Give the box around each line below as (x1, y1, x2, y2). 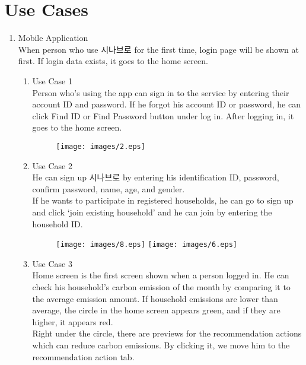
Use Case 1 (32, 74, 72, 87)
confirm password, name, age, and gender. (32, 182, 185, 195)
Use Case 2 (32, 159, 72, 172)
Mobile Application (18, 31, 88, 44)
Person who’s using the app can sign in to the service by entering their (32, 86, 289, 99)
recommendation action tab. (32, 350, 135, 363)
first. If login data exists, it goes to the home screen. (18, 55, 208, 67)
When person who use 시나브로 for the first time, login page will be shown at (18, 43, 299, 55)
